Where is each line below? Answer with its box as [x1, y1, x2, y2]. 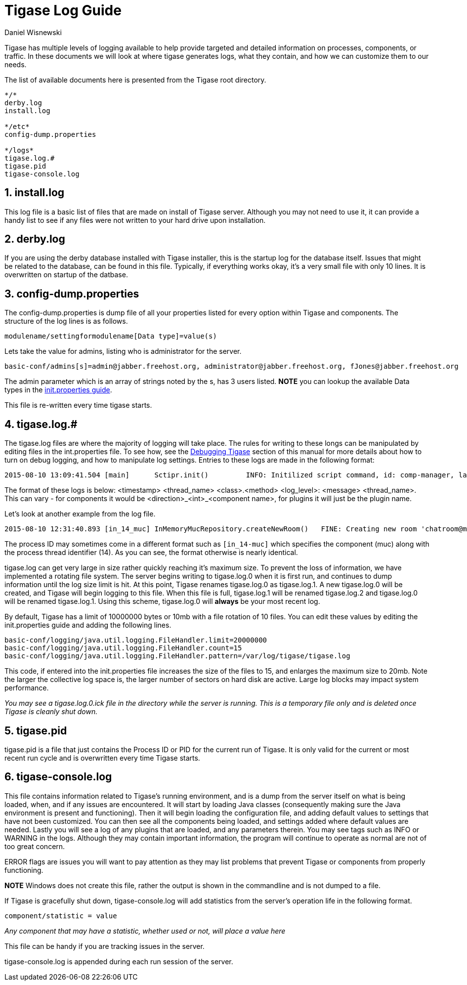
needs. [4, 60, 27, 69]
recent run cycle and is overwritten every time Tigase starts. [4, 753, 200, 762]
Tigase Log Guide [4, 2, 122, 19]
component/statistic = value [4, 911, 117, 920]
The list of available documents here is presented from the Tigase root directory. [4, 75, 266, 84]
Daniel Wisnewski [4, 28, 62, 37]
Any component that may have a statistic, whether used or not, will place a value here [4, 926, 286, 935]
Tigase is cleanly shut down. [4, 707, 98, 716]
